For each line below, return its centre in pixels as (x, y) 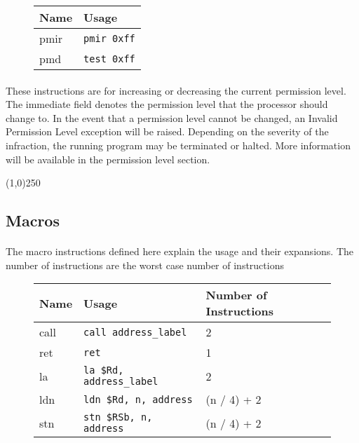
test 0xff (109, 59)
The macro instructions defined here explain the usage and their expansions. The (179, 251)
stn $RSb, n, (118, 417)
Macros (33, 220)
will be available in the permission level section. (108, 159)
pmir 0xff (109, 38)
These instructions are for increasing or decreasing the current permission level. (176, 90)
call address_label (135, 332)
